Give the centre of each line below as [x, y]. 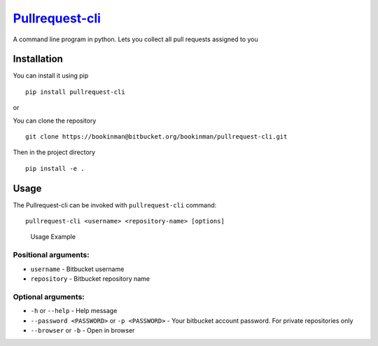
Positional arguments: [51, 255]
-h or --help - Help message [74, 311]
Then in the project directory [54, 152]
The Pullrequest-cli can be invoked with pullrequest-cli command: [115, 205]
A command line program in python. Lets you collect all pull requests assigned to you [135, 39]
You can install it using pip [51, 76]
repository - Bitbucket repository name [90, 279]
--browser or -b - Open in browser [83, 330]
